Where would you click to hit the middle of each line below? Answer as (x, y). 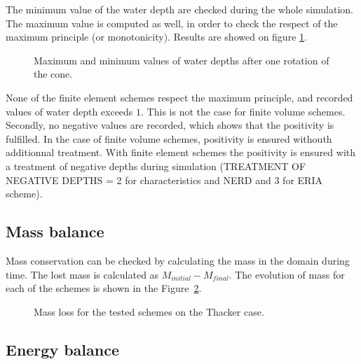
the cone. (53, 74)
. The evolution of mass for (287, 274)
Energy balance (62, 349)
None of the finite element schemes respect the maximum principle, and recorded (179, 97)
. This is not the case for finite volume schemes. (243, 111)
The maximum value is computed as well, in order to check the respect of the (172, 23)
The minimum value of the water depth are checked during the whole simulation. (180, 9)
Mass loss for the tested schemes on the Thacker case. (149, 311)
